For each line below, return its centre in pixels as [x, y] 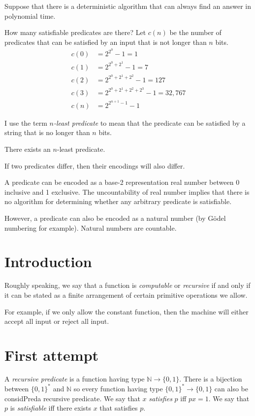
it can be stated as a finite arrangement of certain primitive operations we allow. [126, 295]
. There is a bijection [211, 378]
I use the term [26, 122]
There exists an [28, 149]
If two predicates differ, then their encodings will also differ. [95, 165]
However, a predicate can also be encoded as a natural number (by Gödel [115, 218]
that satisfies [119, 408]
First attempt [52, 355]
